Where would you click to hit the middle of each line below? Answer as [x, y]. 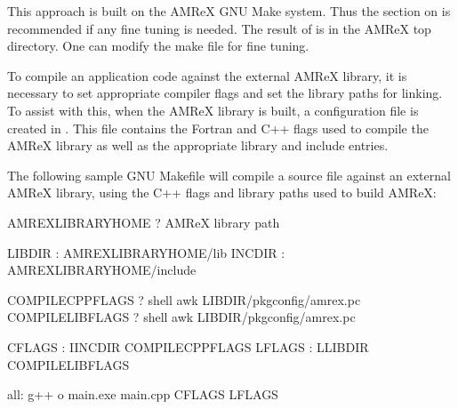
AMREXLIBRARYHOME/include [102, 270]
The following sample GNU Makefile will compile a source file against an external [229, 175]
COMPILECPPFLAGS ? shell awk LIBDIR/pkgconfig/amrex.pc [184, 299]
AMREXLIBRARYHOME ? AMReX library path [144, 222]
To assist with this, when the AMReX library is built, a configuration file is [213, 110]
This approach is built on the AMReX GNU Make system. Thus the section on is [229, 11]
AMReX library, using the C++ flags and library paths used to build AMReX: [222, 192]
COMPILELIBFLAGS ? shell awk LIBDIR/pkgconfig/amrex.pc [181, 317]
